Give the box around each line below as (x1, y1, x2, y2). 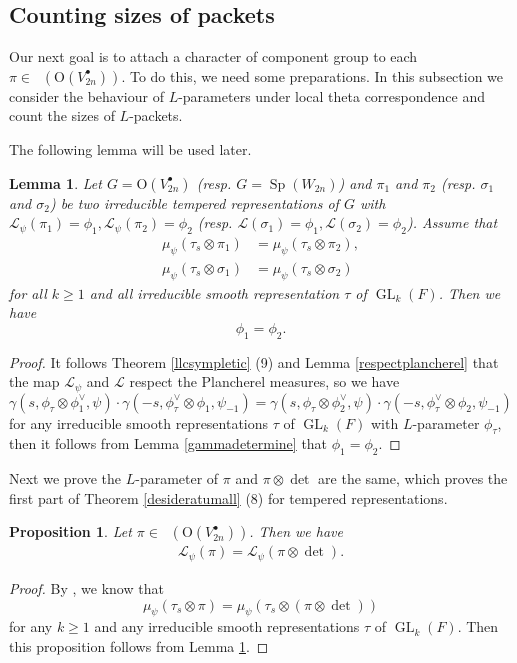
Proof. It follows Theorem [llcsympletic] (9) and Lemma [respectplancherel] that (9, 351, 499, 372)
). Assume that (406, 212, 498, 233)
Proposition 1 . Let (9, 521, 132, 542)
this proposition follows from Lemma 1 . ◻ (9, 635, 269, 656)
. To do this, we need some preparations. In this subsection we (121, 65, 504, 86)
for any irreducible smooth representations (9, 412, 269, 433)
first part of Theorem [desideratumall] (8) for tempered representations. (9, 487, 448, 508)
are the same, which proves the (318, 468, 508, 489)
